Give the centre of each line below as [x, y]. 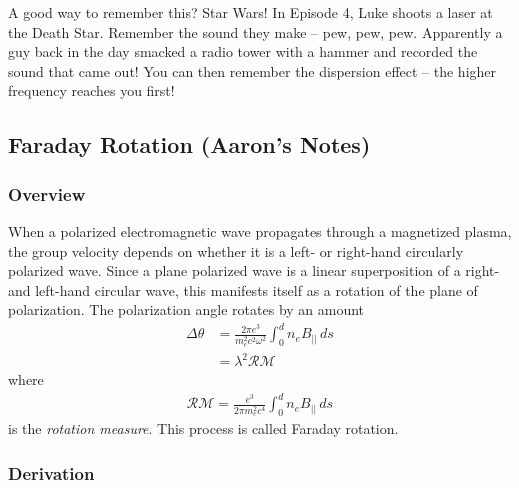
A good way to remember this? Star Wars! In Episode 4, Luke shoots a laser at [250, 12]
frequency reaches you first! [91, 90]
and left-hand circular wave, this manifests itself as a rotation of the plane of [243, 289]
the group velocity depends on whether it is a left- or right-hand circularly [236, 250]
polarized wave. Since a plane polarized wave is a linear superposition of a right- [254, 270]
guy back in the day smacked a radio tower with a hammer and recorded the [243, 51]
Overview [47, 193]
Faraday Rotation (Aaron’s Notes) [189, 144]
